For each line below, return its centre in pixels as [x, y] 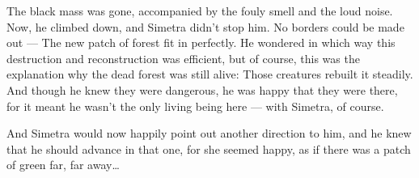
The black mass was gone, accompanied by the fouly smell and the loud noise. [200, 11]
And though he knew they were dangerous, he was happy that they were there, [202, 89]
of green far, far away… [63, 165]
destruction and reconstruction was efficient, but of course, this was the [183, 58]
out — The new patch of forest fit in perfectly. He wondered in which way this [201, 42]
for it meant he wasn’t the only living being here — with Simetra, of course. [195, 106]
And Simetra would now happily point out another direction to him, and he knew [209, 133]
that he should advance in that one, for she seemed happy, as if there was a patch [209, 148]
